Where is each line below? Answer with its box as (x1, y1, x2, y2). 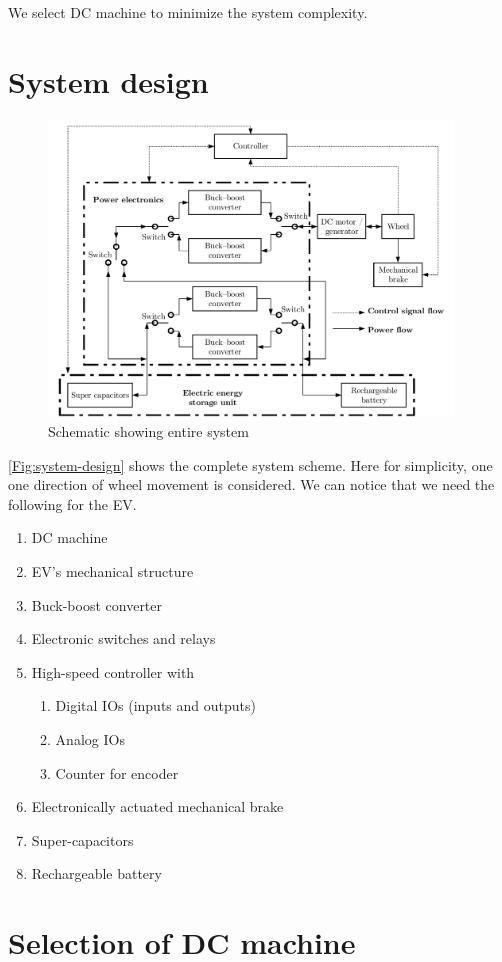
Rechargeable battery (31, 863, 162, 884)
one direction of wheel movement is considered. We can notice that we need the (8, 474, 495, 495)
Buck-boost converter (31, 594, 163, 615)
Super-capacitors (31, 829, 134, 850)
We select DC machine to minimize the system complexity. (8, 2, 368, 22)
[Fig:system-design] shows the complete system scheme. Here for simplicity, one (8, 454, 493, 475)
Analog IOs (55, 728, 125, 749)
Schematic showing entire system (48, 421, 249, 442)
